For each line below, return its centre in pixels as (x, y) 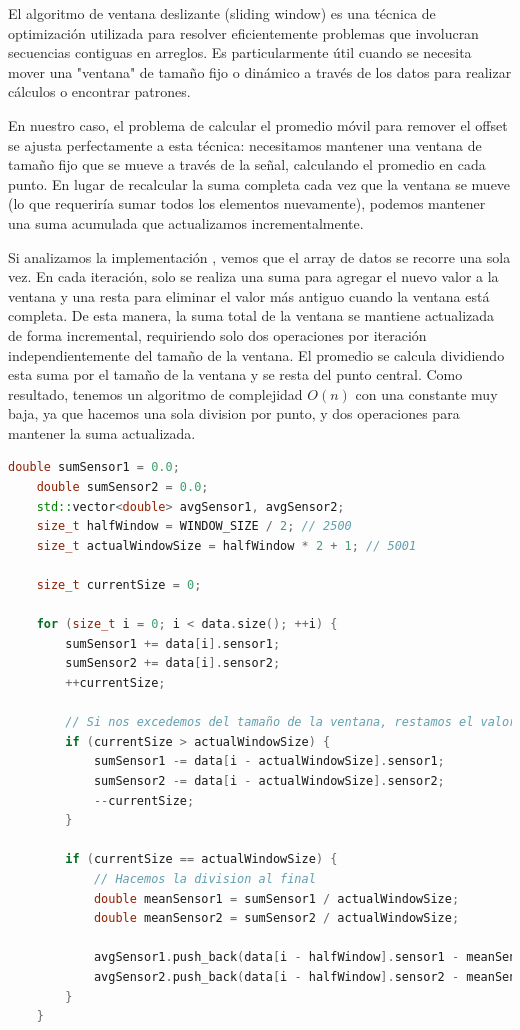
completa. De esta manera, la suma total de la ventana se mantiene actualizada (251, 315)
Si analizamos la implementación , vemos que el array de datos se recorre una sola (259, 256)
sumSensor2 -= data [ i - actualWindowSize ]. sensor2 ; (269, 780)
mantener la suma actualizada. (102, 432)
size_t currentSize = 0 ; (119, 585)
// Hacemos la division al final (204, 878)
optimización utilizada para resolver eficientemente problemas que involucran (243, 32)
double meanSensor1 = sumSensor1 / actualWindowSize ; (276, 898)
